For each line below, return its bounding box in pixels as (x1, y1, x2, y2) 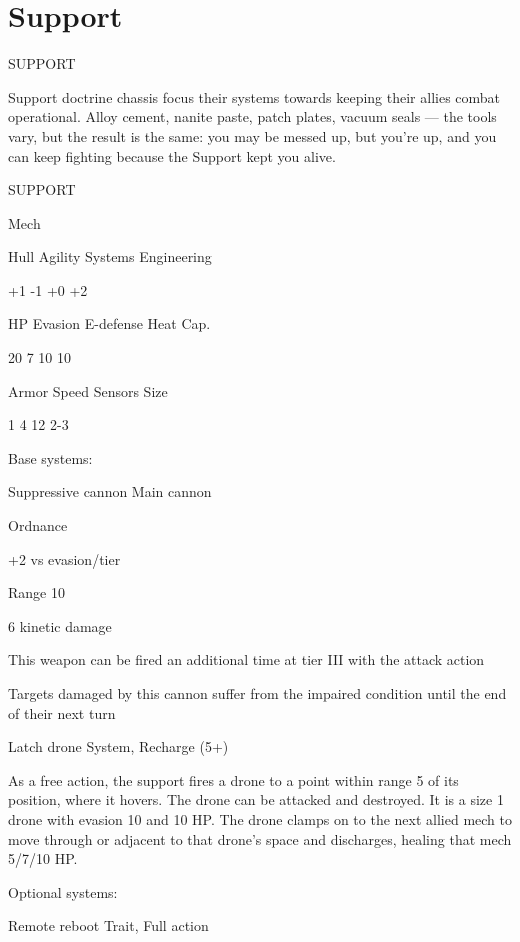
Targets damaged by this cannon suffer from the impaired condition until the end (8, 683, 507, 703)
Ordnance (8, 515, 68, 536)
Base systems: (8, 447, 93, 468)
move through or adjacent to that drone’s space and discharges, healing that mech (8, 828, 512, 849)
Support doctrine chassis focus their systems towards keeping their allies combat (8, 86, 501, 107)
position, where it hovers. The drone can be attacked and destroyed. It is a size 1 (8, 789, 504, 810)
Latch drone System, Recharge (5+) (8, 736, 229, 757)
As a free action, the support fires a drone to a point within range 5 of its (8, 769, 459, 790)
